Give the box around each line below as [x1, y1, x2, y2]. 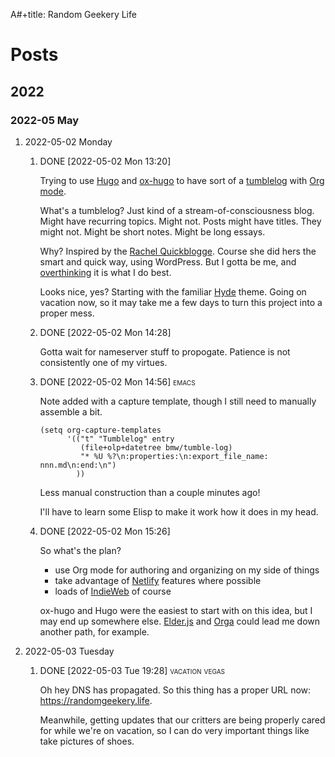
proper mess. [39, 307, 95, 319]
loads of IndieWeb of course [54, 585, 172, 597]
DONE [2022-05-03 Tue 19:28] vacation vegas [39, 664, 226, 676]
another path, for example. [39, 625, 150, 638]
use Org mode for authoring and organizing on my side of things [54, 564, 320, 576]
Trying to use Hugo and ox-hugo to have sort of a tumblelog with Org [39, 174, 325, 186]
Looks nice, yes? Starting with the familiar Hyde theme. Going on [39, 285, 307, 298]
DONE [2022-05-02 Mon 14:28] [39, 326, 172, 338]
